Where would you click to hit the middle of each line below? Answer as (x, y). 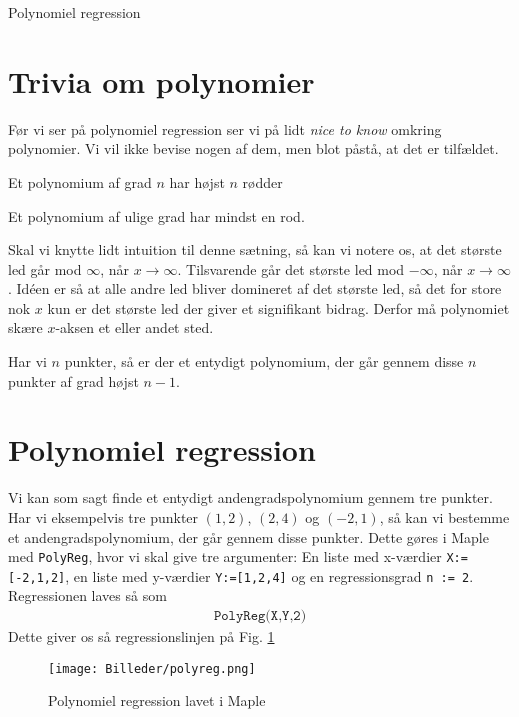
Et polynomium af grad (80, 181)
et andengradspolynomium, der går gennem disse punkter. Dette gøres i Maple (248, 536)
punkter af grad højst (73, 380)
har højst (197, 181)
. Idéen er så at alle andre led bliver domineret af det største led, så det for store (255, 288)
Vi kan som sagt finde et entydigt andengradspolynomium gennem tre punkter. (250, 497)
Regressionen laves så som (87, 595)
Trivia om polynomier (161, 80)
